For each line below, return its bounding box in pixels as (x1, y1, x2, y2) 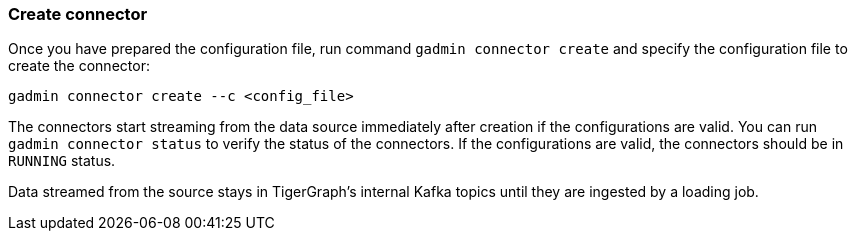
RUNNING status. (8, 152, 116, 170)
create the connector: (8, 57, 150, 75)
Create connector (8, 4, 148, 24)
